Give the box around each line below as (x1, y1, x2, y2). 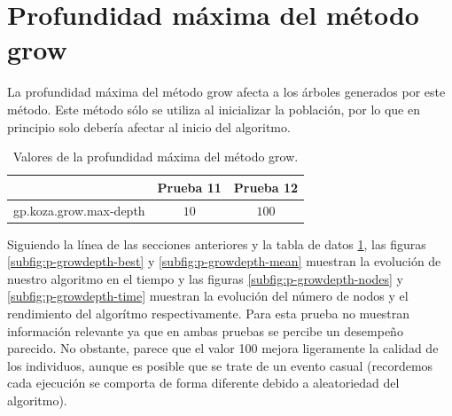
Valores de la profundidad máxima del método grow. (12, 147, 299, 166)
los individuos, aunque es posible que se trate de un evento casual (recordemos (7, 356, 433, 374)
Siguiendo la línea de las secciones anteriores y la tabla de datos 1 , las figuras (7, 234, 426, 253)
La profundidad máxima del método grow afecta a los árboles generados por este (7, 82, 446, 101)
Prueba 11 (157, 177, 222, 196)
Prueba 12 (233, 177, 299, 196)
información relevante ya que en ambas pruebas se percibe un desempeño (7, 321, 403, 340)
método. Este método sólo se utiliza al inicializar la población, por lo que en (7, 99, 421, 118)
